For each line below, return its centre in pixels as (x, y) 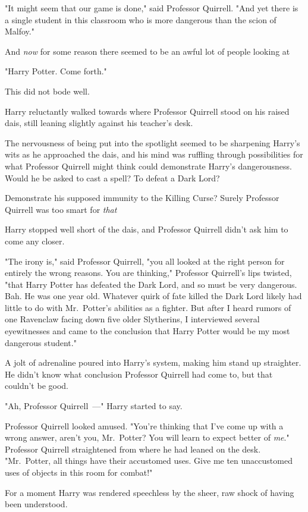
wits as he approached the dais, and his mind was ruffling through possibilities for (154, 154)
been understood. (36, 504)
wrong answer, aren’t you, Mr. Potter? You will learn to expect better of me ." (147, 437)
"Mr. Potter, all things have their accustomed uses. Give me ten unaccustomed (149, 461)
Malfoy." (20, 31)
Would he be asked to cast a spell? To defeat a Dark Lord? (112, 178)
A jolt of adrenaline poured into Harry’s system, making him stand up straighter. (153, 362)
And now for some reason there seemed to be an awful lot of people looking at (147, 51)
